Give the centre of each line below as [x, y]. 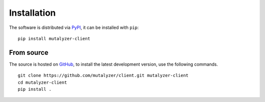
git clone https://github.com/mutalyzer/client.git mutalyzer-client [103, 76]
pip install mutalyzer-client [54, 38]
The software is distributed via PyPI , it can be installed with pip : [74, 27]
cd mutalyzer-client [42, 82]
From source [29, 52]
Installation [32, 13]
